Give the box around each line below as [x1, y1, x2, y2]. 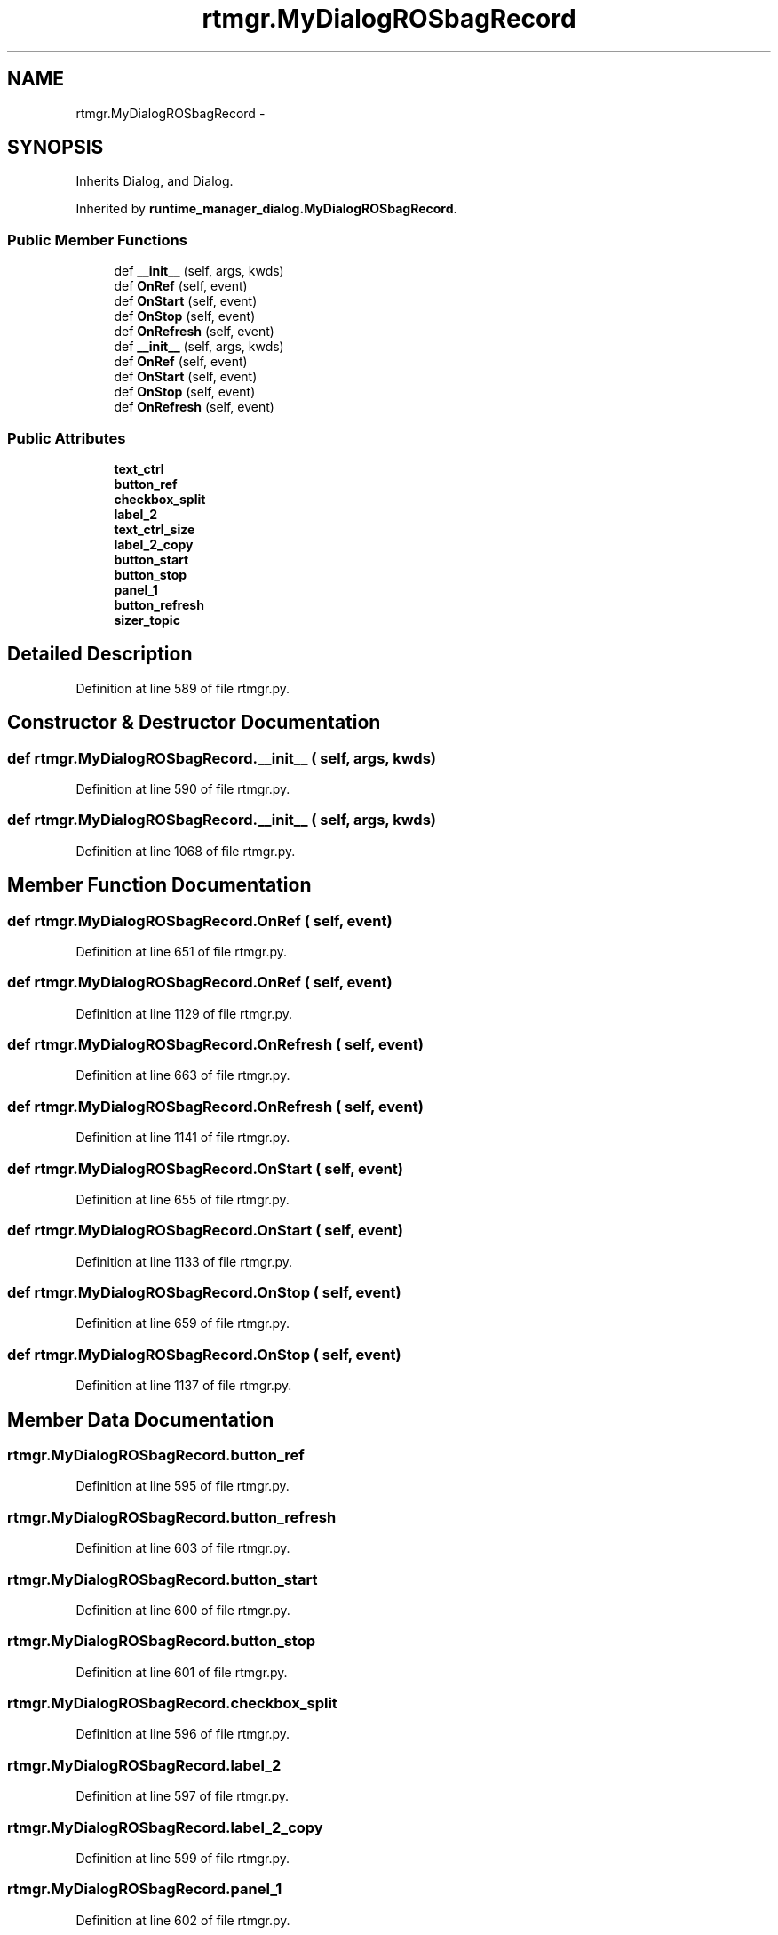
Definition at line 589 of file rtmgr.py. [75, 680, 290, 696]
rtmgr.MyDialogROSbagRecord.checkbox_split [7, 1694, 337, 1713]
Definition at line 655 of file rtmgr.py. [75, 1191, 290, 1207]
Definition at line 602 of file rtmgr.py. [75, 1912, 290, 1928]
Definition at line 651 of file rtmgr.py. [75, 943, 288, 959]
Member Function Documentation [7, 874, 312, 897]
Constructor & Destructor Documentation [7, 711, 381, 734]
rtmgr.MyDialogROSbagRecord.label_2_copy [7, 1818, 323, 1836]
